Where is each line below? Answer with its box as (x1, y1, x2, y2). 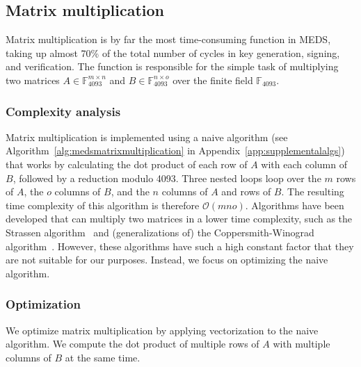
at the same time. (65, 350, 141, 364)
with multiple (273, 336, 330, 351)
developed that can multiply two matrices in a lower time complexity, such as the (6, 211, 353, 226)
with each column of (261, 156, 347, 171)
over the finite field (173, 72, 253, 87)
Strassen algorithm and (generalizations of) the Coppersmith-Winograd (6, 225, 314, 239)
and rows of (221, 184, 271, 199)
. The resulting (281, 184, 344, 199)
